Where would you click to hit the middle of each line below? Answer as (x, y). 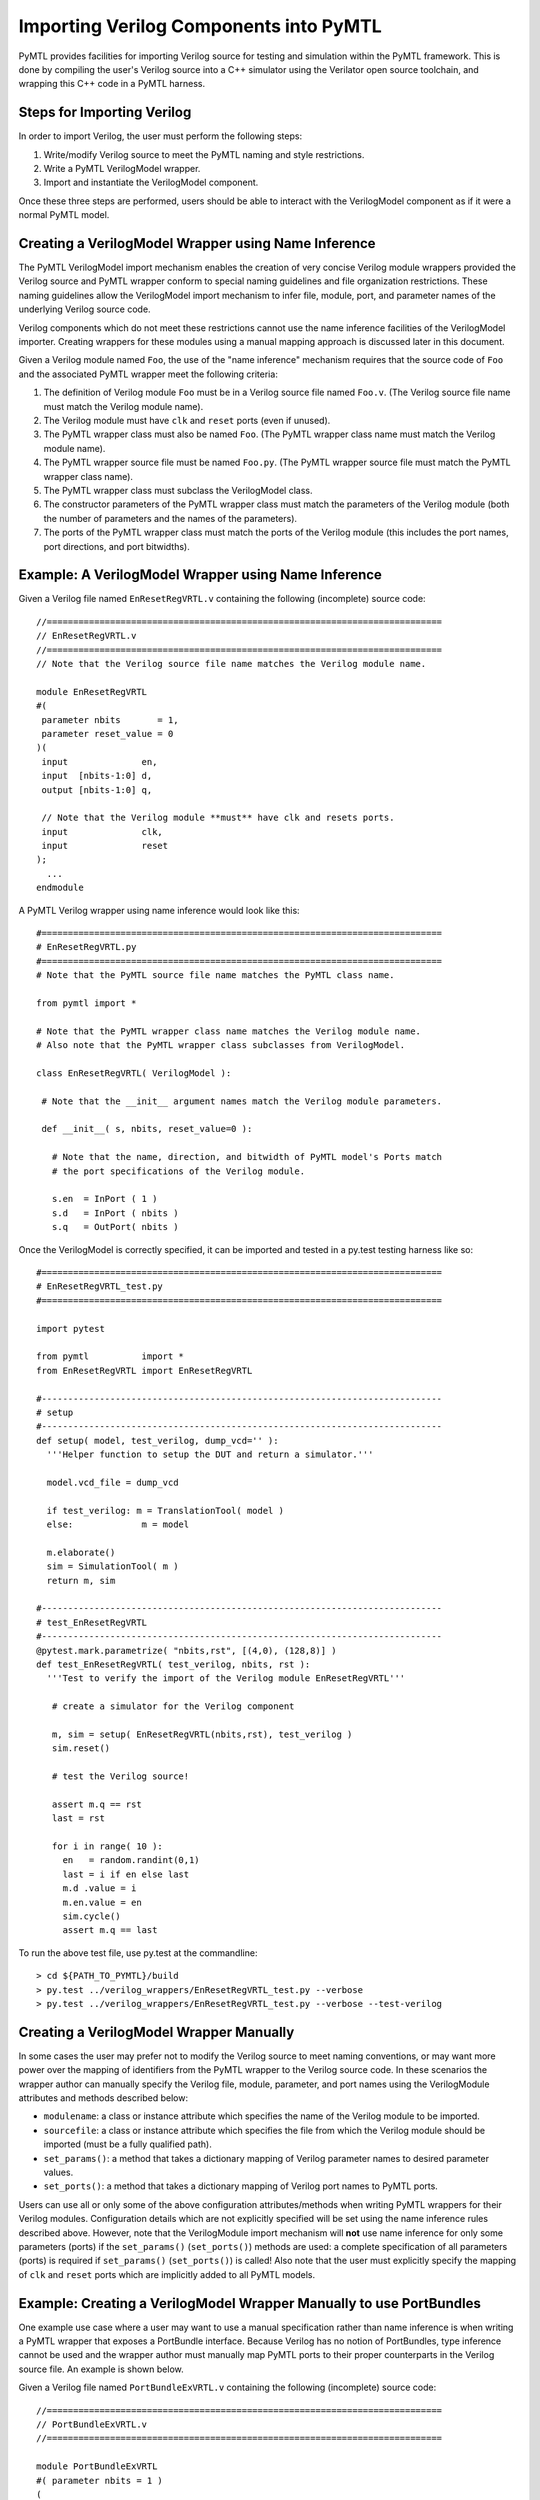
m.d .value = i (99, 1888)
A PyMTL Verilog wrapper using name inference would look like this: (159, 910)
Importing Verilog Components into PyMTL (200, 26)
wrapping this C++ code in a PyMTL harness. (111, 84)
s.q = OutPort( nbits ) (115, 1227)
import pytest (70, 1328)
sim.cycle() (91, 1916)
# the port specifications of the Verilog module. (178, 1171)
